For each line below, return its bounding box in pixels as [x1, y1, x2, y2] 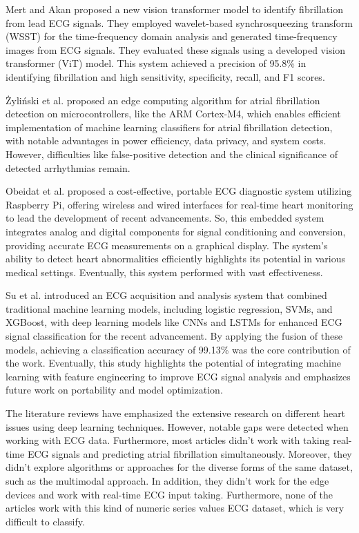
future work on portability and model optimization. [6, 382, 223, 397]
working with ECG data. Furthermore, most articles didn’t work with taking [6, 433, 330, 447]
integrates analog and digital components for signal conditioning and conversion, [6, 224, 346, 238]
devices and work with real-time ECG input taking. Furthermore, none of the [6, 487, 333, 501]
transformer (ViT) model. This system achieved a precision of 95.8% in [6, 56, 307, 70]
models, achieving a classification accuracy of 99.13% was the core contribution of [6, 342, 351, 356]
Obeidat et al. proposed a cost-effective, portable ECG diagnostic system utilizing [6, 184, 352, 198]
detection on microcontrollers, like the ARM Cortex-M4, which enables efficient [6, 106, 341, 121]
